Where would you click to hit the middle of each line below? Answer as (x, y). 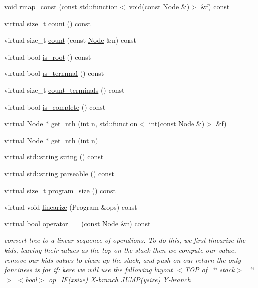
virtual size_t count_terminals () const (64, 90)
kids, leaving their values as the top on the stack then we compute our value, (120, 250)
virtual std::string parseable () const (59, 173)
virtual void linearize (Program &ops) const (71, 207)
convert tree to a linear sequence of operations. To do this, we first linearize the (125, 240)
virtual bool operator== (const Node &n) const (78, 223)
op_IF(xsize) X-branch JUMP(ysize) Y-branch (119, 279)
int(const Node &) (177, 123)
